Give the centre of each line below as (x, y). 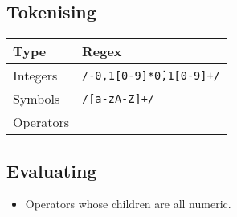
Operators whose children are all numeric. (128, 204)
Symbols (37, 99)
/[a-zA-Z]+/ (118, 98)
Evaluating (52, 170)
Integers (35, 76)
